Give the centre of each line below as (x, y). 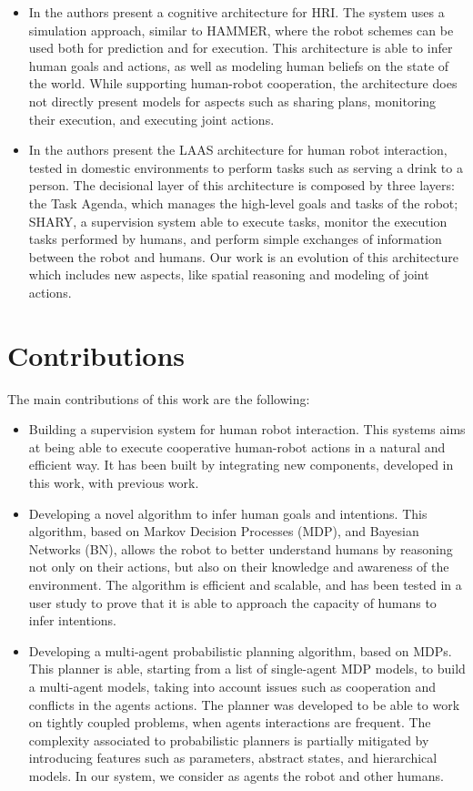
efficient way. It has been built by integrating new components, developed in (241, 465)
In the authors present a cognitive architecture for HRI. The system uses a (236, 12)
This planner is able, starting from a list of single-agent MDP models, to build (247, 669)
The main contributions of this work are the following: (159, 398)
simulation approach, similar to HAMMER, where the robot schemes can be (241, 30)
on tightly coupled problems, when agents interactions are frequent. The (230, 722)
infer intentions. (72, 620)
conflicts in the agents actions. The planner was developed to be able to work (244, 704)
